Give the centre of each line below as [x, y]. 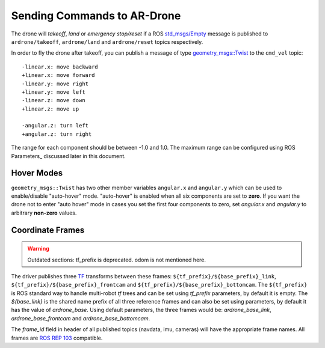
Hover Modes [37, 173]
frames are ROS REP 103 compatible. [57, 338]
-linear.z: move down [54, 100]
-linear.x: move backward [60, 67]
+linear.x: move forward [58, 75]
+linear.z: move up [51, 109]
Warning [38, 249]
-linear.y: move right [55, 84]
